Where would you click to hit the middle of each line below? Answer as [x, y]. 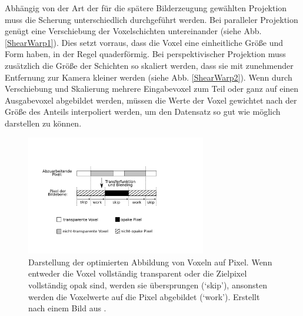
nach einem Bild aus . [67, 308]
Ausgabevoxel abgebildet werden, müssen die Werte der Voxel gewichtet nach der [151, 100]
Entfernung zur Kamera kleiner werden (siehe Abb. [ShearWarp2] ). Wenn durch [149, 77]
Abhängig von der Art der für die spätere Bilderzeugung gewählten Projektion [146, 8]
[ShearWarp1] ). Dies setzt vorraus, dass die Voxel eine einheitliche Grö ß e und [144, 42]
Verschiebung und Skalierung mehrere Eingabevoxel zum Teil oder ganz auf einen [152, 89]
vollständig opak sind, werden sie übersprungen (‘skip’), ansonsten [148, 285]
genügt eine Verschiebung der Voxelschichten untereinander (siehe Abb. [133, 31]
